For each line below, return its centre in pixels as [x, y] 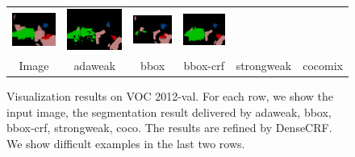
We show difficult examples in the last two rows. [126, 143]
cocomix [323, 65]
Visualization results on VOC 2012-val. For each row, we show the [170, 95]
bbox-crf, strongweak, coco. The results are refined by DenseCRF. [169, 128]
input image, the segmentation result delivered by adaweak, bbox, [169, 112]
